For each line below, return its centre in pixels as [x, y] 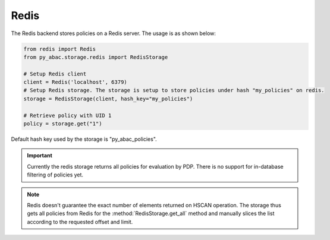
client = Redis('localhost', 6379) [75, 82]
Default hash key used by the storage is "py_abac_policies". [84, 139]
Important [40, 156]
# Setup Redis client [55, 74]
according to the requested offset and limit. [80, 222]
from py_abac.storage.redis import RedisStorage [96, 57]
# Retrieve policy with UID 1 [67, 115]
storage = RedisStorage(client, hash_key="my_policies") [108, 99]
